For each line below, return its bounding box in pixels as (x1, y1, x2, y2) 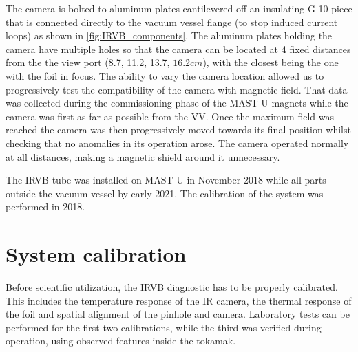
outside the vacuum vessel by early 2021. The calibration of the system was (6, 186, 324, 200)
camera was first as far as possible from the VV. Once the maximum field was (6, 109, 335, 123)
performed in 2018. (6, 199, 85, 214)
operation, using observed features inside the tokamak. (6, 333, 236, 348)
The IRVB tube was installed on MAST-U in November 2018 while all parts (6, 173, 326, 187)
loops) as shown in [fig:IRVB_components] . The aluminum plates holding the (6, 28, 333, 43)
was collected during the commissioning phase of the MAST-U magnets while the (6, 96, 348, 110)
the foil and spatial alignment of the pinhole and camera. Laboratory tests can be (6, 307, 350, 321)
